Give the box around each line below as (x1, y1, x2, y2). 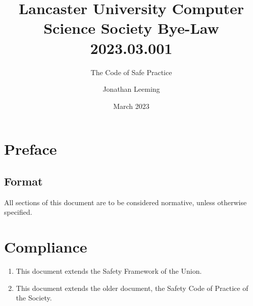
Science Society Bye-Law (43, 18, 219, 38)
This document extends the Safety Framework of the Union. (16, 265, 202, 276)
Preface (4, 139, 57, 159)
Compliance (4, 236, 87, 257)
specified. (4, 207, 32, 217)
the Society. (16, 292, 52, 303)
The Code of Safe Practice (90, 67, 172, 77)
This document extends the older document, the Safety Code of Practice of (16, 282, 248, 293)
